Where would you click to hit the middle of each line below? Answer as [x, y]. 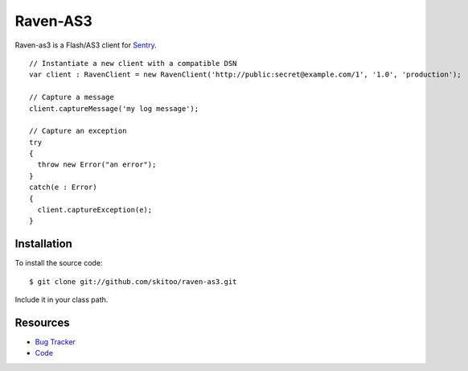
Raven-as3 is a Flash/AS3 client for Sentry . [86, 45]
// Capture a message [72, 97]
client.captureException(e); [95, 210]
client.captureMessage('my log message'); [114, 108]
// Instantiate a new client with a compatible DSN [133, 63]
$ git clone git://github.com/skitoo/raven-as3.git [133, 281]
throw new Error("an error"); [97, 165]
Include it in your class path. [62, 300]
